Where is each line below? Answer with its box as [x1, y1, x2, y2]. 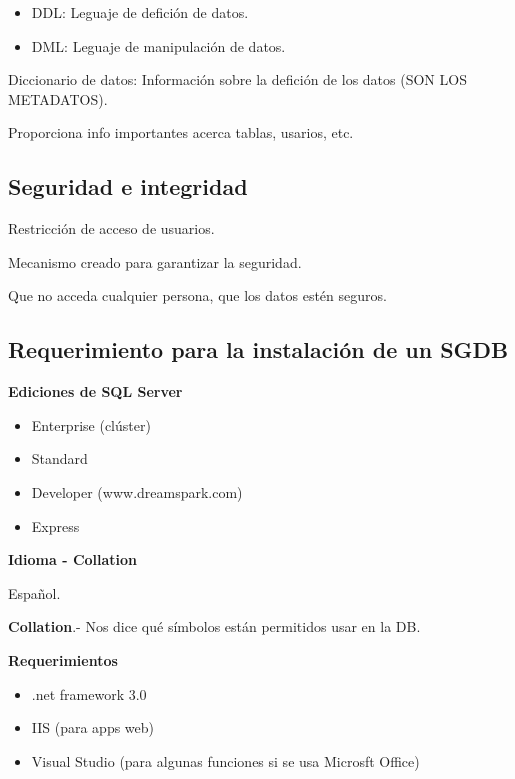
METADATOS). [8, 88, 108, 109]
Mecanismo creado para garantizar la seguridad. [8, 251, 302, 272]
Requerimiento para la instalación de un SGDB [8, 334, 509, 365]
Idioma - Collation [8, 549, 138, 570]
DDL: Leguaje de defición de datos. [31, 2, 249, 22]
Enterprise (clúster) [31, 414, 151, 435]
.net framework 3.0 [31, 683, 147, 704]
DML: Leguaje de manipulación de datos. [31, 35, 286, 56]
